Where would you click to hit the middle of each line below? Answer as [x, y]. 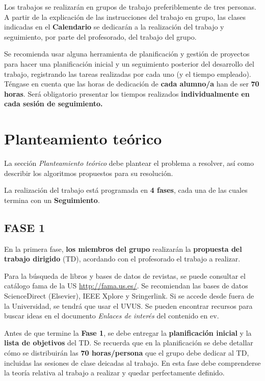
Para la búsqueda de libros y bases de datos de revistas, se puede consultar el [125, 275]
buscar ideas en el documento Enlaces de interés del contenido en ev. [112, 316]
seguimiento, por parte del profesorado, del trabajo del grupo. [100, 36]
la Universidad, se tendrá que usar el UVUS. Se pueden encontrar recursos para [128, 305]
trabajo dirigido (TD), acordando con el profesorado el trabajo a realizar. [122, 259]
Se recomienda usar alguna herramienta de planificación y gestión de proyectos [127, 54]
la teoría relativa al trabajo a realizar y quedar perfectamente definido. [114, 373]
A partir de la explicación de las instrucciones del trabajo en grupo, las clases [125, 17]
